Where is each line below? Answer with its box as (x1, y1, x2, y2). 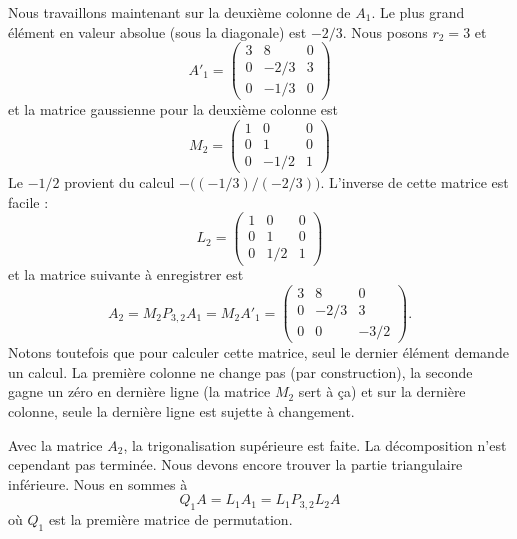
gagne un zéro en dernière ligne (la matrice (8, 381, 271, 402)
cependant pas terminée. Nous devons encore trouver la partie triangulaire (8, 454, 463, 475)
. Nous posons (342, 21, 428, 42)
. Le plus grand (371, 2, 465, 22)
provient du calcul (64, 172, 175, 193)
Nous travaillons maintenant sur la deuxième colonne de (8, 2, 351, 22)
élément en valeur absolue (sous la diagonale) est (8, 21, 307, 42)
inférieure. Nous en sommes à (8, 473, 188, 494)
